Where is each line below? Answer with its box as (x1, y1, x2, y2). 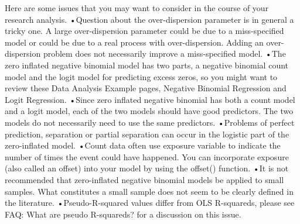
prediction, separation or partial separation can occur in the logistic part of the (5, 127, 289, 140)
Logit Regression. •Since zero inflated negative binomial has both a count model (5, 93, 295, 105)
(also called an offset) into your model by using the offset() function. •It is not (5, 162, 289, 174)
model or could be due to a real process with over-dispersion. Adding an (5, 36, 264, 48)
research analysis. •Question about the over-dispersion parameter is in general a (5, 13, 294, 25)
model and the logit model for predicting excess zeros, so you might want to (5, 70, 278, 82)
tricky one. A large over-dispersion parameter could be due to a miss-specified (5, 25, 284, 37)
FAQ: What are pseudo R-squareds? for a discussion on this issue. (5, 208, 241, 220)
